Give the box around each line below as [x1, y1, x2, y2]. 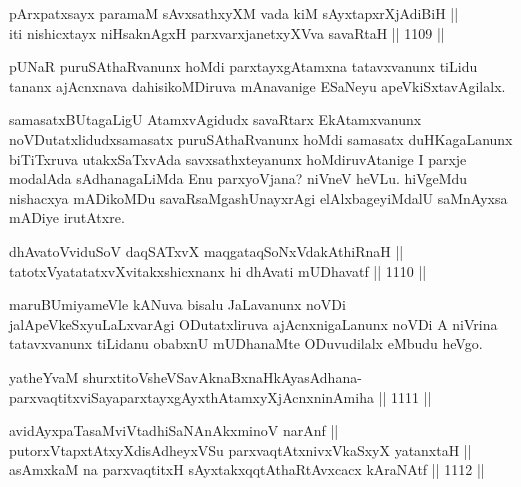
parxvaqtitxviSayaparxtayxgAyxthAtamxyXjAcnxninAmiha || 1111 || [9, 386, 432, 407]
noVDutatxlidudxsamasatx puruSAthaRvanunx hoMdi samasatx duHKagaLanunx [9, 128, 513, 149]
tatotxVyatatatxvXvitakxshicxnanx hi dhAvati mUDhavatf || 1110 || [9, 260, 427, 281]
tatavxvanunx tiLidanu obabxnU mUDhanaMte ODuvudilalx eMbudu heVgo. [9, 333, 483, 354]
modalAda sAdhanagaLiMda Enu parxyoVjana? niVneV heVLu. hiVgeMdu [9, 168, 468, 189]
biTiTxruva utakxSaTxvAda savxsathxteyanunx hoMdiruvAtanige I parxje [9, 148, 467, 169]
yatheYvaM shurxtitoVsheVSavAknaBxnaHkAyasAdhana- [9, 366, 362, 387]
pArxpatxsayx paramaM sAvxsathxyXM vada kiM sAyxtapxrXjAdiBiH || [9, 3, 459, 23]
